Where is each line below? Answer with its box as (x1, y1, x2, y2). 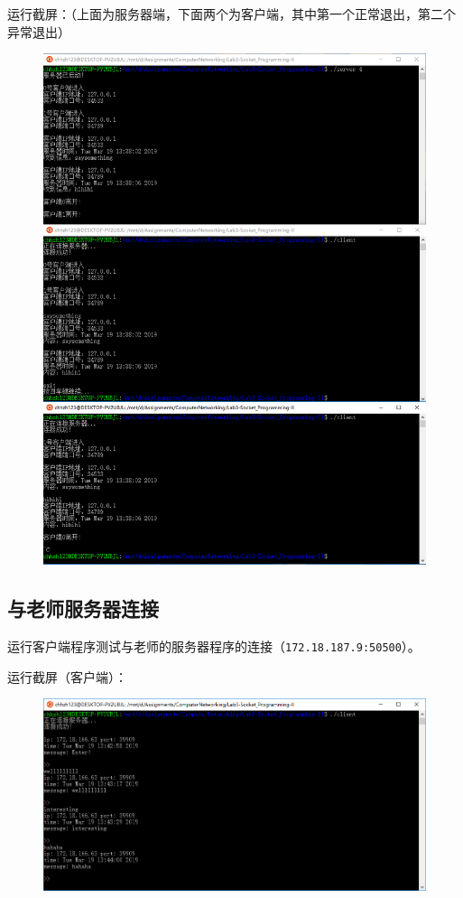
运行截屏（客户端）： (7, 667, 127, 686)
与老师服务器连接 (7, 594, 159, 622)
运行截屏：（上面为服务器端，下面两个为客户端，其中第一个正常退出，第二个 (7, 5, 456, 23)
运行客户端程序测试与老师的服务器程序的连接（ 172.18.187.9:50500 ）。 (7, 637, 421, 656)
